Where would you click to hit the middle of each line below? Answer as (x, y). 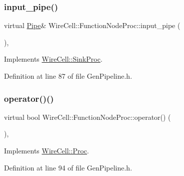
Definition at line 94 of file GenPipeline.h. (68, 167)
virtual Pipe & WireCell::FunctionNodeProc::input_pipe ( (92, 25)
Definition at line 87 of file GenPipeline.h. (68, 76)
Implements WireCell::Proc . (46, 150)
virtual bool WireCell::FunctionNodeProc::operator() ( (87, 117)
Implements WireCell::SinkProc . (53, 59)
